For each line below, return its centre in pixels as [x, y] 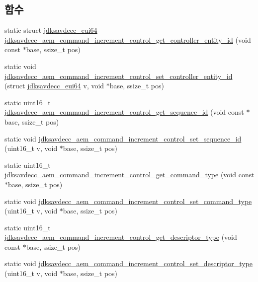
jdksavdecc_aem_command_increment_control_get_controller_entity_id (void [128, 39]
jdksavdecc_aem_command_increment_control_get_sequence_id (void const [124, 112]
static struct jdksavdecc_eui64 [51, 30]
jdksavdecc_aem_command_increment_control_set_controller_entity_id [119, 76]
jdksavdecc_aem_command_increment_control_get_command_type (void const [129, 175]
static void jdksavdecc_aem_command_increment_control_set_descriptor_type [129, 263]
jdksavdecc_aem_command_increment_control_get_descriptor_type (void [121, 237]
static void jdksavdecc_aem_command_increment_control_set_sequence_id [123, 138]
